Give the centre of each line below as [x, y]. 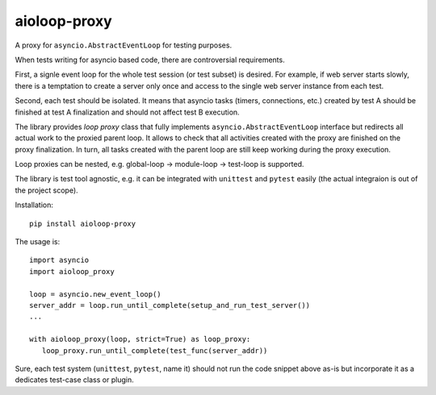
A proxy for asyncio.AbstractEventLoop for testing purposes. [124, 45]
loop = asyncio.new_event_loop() [95, 294]
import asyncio [59, 260]
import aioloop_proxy [72, 271]
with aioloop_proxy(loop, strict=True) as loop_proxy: [140, 339]
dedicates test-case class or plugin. [74, 380]
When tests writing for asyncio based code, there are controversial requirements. [150, 60]
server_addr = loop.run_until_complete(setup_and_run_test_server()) [170, 305]
